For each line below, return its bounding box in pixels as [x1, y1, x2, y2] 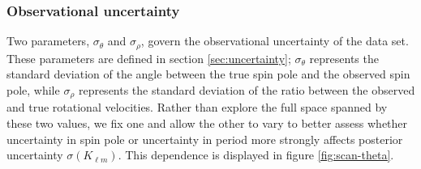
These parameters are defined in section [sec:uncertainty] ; [6, 49, 291, 66]
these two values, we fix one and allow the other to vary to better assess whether [6, 114, 408, 131]
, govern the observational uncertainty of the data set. [140, 32, 409, 49]
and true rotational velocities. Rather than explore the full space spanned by [6, 99, 388, 116]
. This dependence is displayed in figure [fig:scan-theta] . [118, 146, 394, 163]
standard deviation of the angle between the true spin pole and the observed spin [6, 65, 410, 82]
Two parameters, [6, 32, 90, 49]
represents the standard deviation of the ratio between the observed [78, 81, 415, 98]
